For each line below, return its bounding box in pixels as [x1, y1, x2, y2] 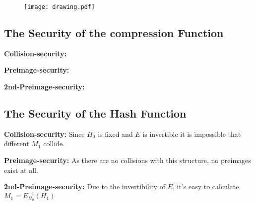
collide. [43, 138, 64, 149]
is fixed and [98, 128, 133, 139]
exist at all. [4, 164, 38, 175]
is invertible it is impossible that [142, 128, 241, 139]
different [4, 138, 29, 149]
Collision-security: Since [4, 128, 85, 139]
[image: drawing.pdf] [24, 3, 95, 10]
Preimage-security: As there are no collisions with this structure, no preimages [4, 155, 251, 165]
